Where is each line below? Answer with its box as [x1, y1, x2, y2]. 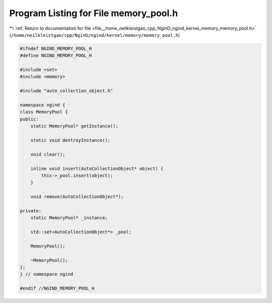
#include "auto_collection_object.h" [20, 88, 113, 94]
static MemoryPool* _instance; [30, 215, 108, 221]
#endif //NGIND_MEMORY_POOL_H [20, 285, 95, 291]
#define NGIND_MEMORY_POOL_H [20, 53, 92, 58]
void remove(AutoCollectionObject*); [30, 194, 124, 200]
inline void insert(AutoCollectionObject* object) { [30, 165, 164, 171]
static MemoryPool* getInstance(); [30, 124, 118, 129]
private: [20, 208, 42, 214]
